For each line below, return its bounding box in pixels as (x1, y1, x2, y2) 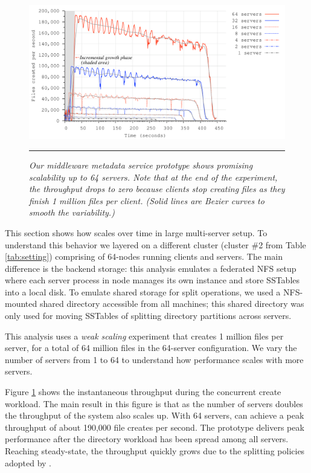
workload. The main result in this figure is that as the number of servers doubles (5, 397, 303, 410)
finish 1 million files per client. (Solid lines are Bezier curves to (29, 194, 265, 207)
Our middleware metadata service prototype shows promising (29, 158, 253, 171)
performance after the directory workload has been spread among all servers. (5, 433, 289, 445)
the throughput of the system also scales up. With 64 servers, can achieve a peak (5, 409, 304, 422)
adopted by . (5, 456, 52, 469)
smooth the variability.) (29, 206, 115, 219)
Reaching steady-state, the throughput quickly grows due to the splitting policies (5, 445, 305, 457)
